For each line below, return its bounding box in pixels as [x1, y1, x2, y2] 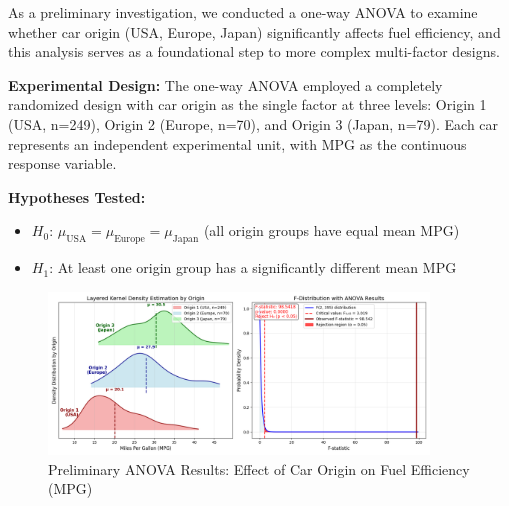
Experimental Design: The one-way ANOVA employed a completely [8, 74, 443, 95]
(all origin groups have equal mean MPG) [203, 220, 460, 241]
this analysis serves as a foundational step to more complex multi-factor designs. [8, 41, 500, 62]
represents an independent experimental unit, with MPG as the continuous [8, 133, 467, 154]
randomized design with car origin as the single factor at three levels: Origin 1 [8, 94, 487, 115]
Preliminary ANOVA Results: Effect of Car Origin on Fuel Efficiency [48, 458, 470, 479]
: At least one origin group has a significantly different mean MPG [49, 257, 457, 278]
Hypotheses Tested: [8, 186, 146, 207]
